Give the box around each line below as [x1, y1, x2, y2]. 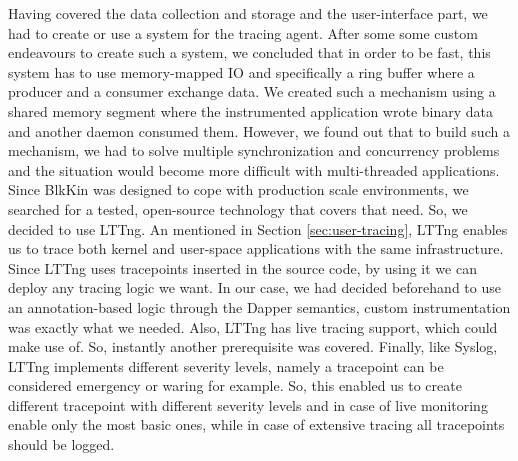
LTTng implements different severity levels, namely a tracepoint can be [8, 355, 444, 376]
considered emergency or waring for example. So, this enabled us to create [8, 375, 462, 396]
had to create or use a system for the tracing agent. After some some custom [8, 22, 478, 43]
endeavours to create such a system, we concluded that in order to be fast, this [8, 42, 491, 63]
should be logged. [8, 434, 115, 455]
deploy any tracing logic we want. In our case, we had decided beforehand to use [8, 277, 501, 298]
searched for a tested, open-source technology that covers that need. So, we [8, 198, 468, 219]
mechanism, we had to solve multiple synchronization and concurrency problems [8, 140, 500, 161]
